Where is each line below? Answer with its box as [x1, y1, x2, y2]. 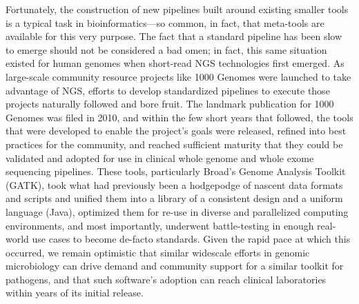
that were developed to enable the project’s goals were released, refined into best [6, 123, 347, 138]
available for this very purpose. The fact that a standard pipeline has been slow [6, 29, 342, 43]
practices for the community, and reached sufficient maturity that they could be [6, 136, 343, 151]
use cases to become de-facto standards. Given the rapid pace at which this [32, 232, 351, 246]
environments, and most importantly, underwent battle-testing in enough [6, 218, 314, 232]
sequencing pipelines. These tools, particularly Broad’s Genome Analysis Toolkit [6, 164, 346, 179]
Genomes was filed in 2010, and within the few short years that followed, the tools [6, 110, 353, 124]
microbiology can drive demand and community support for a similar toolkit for [6, 259, 344, 273]
